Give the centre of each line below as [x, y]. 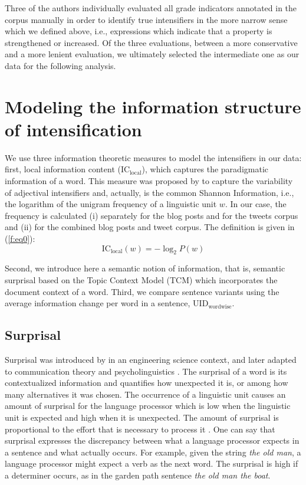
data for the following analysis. [60, 65]
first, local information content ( [63, 169]
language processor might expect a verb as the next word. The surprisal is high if [152, 463]
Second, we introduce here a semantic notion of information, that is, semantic [145, 268]
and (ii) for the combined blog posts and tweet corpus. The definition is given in [150, 227]
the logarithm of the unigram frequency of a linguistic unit [111, 204]
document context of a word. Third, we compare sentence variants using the [142, 291]
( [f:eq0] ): [20, 239]
